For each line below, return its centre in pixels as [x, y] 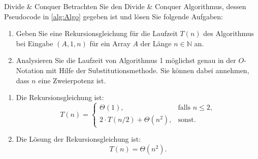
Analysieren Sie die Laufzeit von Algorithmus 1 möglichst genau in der [126, 60]
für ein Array [110, 43]
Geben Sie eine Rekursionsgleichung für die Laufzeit [97, 33]
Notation [30, 70]
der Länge [156, 43]
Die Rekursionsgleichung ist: [60, 97]
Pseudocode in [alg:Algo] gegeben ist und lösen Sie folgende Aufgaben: [114, 16]
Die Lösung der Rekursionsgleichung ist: [78, 139]
